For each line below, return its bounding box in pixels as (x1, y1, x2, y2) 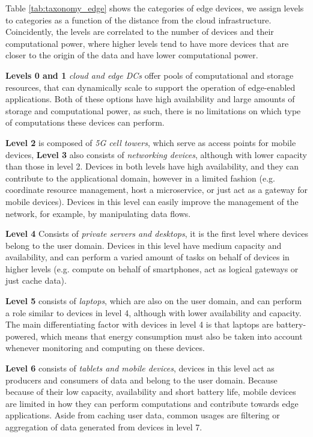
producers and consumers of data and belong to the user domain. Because (5, 373, 278, 386)
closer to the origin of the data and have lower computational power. (5, 49, 258, 61)
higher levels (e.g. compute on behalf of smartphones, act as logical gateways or (5, 262, 299, 275)
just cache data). (5, 274, 67, 287)
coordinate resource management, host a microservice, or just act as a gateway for (5, 183, 308, 196)
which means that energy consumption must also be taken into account (40, 329, 303, 342)
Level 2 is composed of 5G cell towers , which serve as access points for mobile (5, 136, 296, 148)
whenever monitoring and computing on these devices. (5, 341, 205, 354)
